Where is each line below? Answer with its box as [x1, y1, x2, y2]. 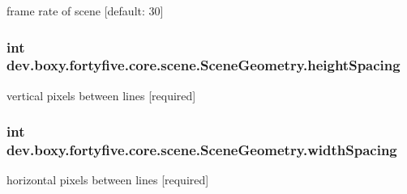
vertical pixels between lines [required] [6, 86, 196, 103]
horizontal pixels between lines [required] [6, 171, 209, 188]
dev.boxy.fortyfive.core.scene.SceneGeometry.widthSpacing [6, 140, 397, 160]
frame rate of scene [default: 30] [6, 2, 164, 19]
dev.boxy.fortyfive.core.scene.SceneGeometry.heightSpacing [6, 55, 401, 75]
